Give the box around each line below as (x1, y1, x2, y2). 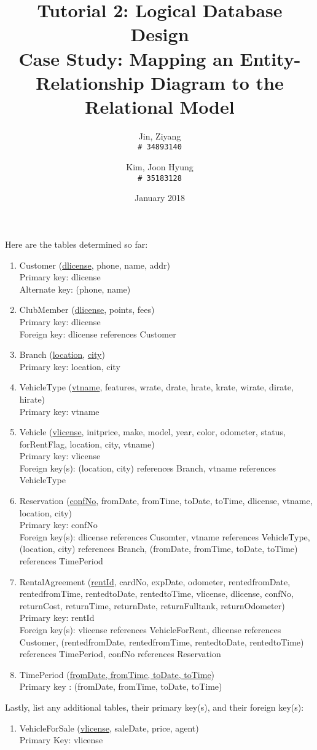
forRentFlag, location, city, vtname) (19, 437, 155, 450)
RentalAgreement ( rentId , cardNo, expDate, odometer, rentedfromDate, (19, 575, 291, 588)
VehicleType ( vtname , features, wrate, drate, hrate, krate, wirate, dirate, (19, 381, 294, 393)
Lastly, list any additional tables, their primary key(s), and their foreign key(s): (5, 700, 304, 713)
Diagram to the (151, 69, 284, 95)
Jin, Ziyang (138, 129, 181, 142)
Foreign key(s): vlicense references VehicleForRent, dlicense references (19, 623, 281, 636)
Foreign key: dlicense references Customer (19, 327, 176, 340)
